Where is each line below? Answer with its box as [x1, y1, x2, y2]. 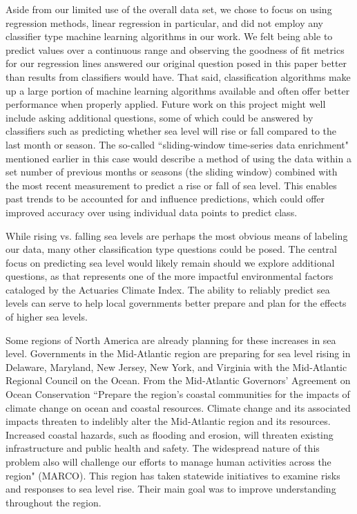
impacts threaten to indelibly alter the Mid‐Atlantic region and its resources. [6, 414, 331, 428]
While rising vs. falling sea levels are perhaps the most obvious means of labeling [6, 228, 348, 242]
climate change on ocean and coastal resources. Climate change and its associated [6, 400, 351, 415]
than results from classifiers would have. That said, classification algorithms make [6, 69, 351, 84]
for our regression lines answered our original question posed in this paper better [6, 56, 347, 70]
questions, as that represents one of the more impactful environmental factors [6, 269, 334, 283]
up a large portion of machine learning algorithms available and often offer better [6, 83, 350, 97]
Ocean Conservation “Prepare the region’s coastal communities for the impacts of [6, 387, 350, 401]
